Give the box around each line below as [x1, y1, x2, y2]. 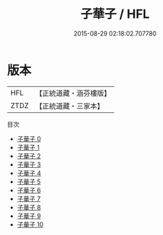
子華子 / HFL [80, 6, 150, 22]
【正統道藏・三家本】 [35, 101, 105, 110]
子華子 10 [16, 220, 44, 228]
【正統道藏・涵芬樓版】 [35, 88, 112, 98]
